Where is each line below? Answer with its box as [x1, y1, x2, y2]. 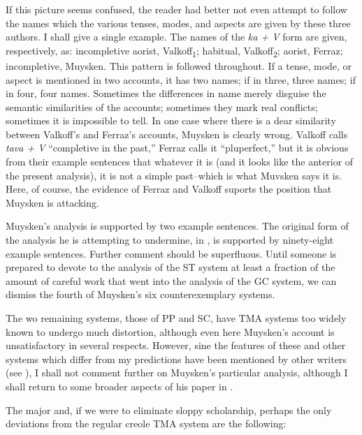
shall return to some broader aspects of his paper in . [6, 378, 233, 393]
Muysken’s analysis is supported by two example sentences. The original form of [6, 219, 349, 233]
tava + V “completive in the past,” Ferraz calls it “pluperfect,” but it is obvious [6, 140, 349, 155]
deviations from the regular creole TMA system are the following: [6, 416, 287, 431]
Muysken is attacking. [6, 195, 99, 209]
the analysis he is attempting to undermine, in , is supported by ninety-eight [6, 233, 334, 247]
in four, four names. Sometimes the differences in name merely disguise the [6, 86, 326, 101]
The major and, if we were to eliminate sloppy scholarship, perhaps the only [6, 402, 332, 417]
